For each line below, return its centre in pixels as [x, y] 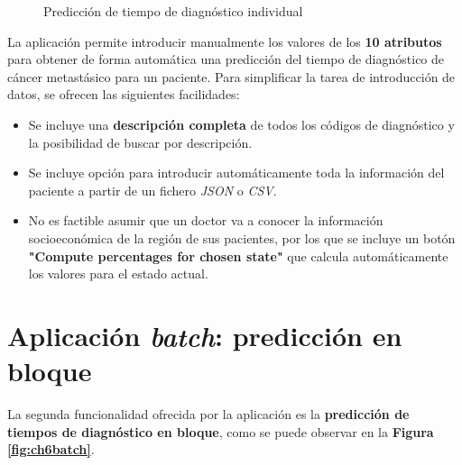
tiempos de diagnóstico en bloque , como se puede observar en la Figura [221, 431]
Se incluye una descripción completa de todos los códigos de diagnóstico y [241, 124]
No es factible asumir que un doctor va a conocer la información [206, 220]
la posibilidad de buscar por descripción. [140, 142]
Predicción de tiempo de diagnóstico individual [173, 11]
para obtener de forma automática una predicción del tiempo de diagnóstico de [226, 59]
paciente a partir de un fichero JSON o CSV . [152, 190]
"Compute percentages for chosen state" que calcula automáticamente [238, 255]
